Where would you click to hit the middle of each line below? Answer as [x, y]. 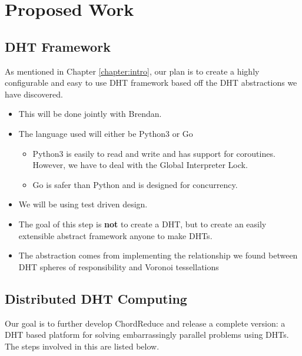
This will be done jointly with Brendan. [90, 114]
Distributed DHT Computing [96, 298]
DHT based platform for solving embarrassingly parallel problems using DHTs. [147, 335]
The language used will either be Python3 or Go [106, 133]
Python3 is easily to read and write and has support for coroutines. [154, 153]
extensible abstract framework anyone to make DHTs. [115, 235]
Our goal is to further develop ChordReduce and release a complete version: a [145, 323]
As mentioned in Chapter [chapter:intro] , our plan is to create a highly [132, 71]
